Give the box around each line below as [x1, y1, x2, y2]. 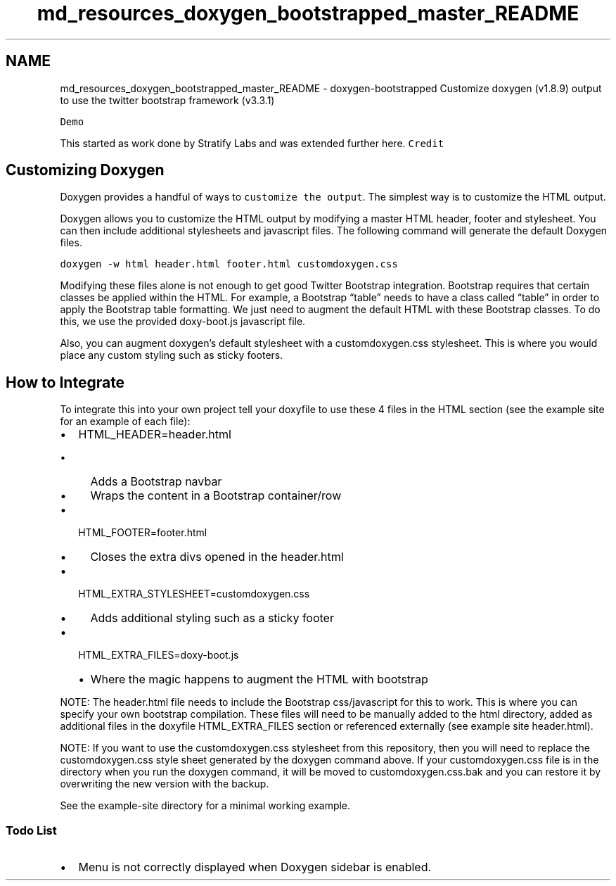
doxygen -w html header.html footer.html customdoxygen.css [60, 258, 398, 270]
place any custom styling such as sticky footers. [60, 349, 283, 362]
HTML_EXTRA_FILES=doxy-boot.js [78, 649, 239, 662]
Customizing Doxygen [6, 161, 165, 179]
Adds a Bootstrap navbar [90, 474, 222, 489]
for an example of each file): [60, 415, 191, 428]
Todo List [6, 823, 57, 837]
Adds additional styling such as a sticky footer [90, 611, 334, 626]
